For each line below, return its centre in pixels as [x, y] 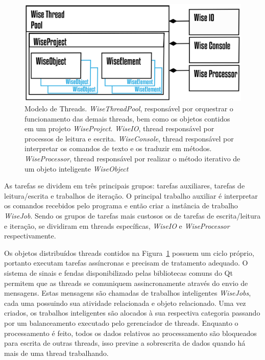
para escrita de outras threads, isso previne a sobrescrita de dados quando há [125, 343]
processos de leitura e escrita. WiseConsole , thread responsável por [129, 138]
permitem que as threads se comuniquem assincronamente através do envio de [126, 283]
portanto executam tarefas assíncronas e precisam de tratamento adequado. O [126, 263]
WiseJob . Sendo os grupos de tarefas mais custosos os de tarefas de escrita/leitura [132, 215]
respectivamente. [30, 236]
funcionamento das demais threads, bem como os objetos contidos [127, 118]
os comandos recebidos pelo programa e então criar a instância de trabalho [121, 206]
